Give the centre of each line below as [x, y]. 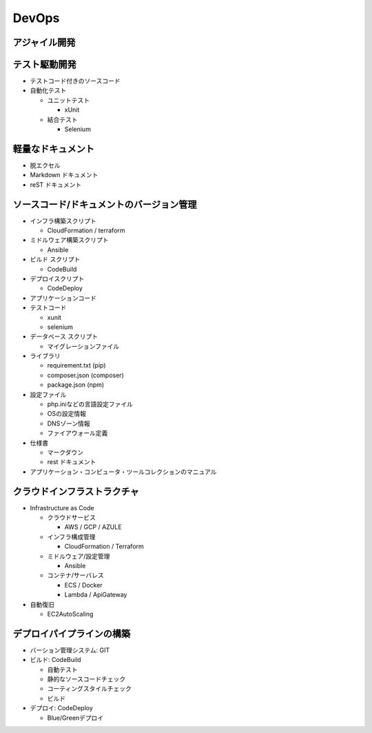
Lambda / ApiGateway [96, 595]
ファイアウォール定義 [77, 433]
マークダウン [65, 452]
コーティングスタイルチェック [90, 689]
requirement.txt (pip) [76, 365]
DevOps [36, 18]
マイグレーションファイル [83, 346]
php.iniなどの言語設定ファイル [90, 404]
